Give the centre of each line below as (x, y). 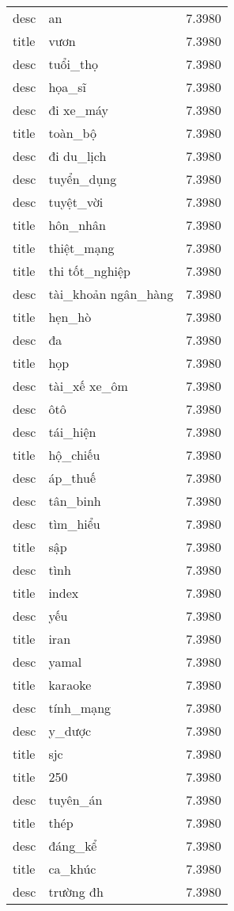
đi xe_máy (78, 110)
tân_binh (75, 501)
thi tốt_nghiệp (90, 271)
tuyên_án (75, 800)
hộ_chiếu (74, 455)
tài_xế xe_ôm (88, 386)
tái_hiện (72, 432)
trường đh (76, 892)
